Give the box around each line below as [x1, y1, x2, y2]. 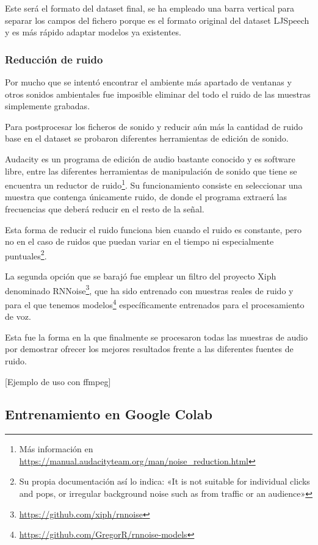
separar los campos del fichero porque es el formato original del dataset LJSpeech [5, 13, 309, 26]
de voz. [5, 310, 31, 323]
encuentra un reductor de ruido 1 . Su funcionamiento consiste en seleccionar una [5, 177, 303, 191]
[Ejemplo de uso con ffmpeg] [5, 375, 111, 388]
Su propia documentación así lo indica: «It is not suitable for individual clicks [19, 475, 310, 488]
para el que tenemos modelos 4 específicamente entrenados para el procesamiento [5, 296, 305, 311]
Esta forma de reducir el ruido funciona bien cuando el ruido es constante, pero [5, 223, 302, 236]
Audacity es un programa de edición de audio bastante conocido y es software [5, 152, 295, 165]
